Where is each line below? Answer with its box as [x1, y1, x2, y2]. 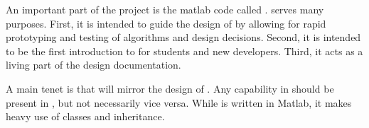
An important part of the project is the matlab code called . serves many [6, 2, 324, 16]
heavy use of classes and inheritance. [6, 109, 165, 124]
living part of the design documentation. [6, 57, 181, 72]
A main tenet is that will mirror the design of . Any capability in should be [6, 81, 334, 95]
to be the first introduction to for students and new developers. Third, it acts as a [6, 43, 363, 58]
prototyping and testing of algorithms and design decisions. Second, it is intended [6, 30, 361, 45]
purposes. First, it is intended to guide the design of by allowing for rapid [6, 16, 326, 30]
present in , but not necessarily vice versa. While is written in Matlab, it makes [6, 95, 352, 110]
